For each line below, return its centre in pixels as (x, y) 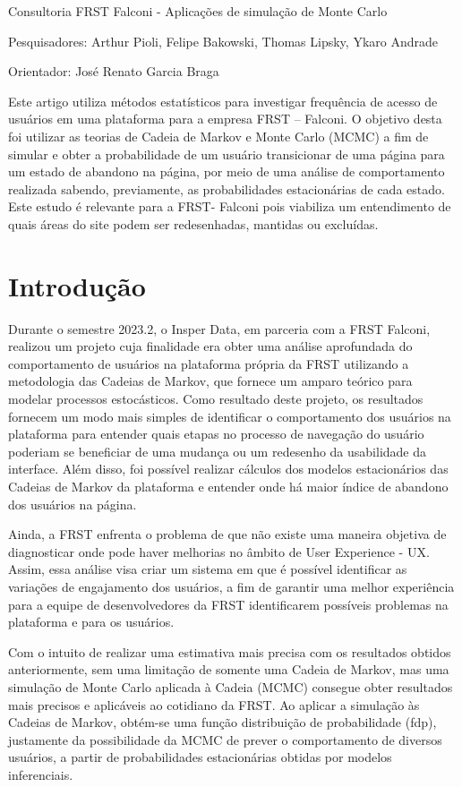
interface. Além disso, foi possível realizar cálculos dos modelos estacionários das (228, 469)
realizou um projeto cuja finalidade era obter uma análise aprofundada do (210, 346)
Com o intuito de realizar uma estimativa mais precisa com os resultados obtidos (230, 651)
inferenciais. (41, 774)
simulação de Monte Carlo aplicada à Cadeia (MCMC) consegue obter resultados (231, 686)
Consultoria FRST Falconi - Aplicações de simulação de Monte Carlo (198, 11)
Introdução (77, 285)
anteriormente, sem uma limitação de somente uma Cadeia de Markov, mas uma (229, 669)
